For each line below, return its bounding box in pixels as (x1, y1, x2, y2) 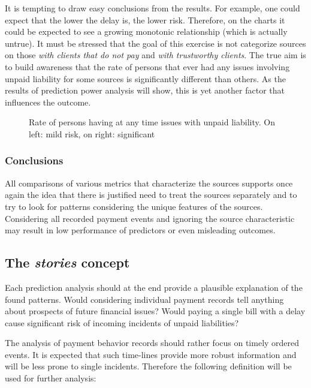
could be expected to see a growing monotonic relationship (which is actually (5, 25, 288, 38)
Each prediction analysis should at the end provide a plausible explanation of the (5, 281, 303, 293)
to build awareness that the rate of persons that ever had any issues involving (5, 60, 290, 73)
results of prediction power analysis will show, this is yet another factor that (5, 84, 285, 97)
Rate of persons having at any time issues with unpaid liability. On (29, 116, 275, 128)
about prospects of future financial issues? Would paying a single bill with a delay (5, 305, 306, 317)
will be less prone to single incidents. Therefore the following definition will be (5, 360, 292, 372)
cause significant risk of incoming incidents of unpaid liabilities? (5, 316, 239, 329)
